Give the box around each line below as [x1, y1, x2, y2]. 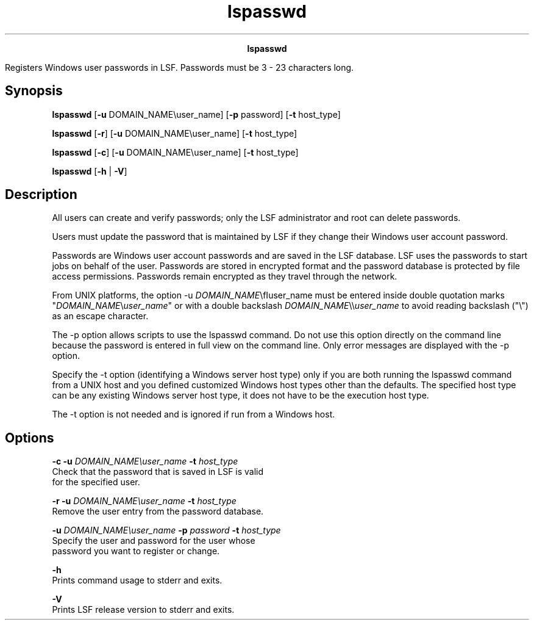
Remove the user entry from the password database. [52, 506, 264, 517]
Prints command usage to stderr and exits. [52, 575, 222, 586]
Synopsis [5, 83, 63, 99]
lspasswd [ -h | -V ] [52, 165, 127, 176]
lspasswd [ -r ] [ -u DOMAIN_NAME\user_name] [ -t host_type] [52, 128, 297, 139]
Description [5, 187, 77, 203]
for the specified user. [52, 477, 140, 488]
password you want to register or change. [52, 546, 220, 557]
